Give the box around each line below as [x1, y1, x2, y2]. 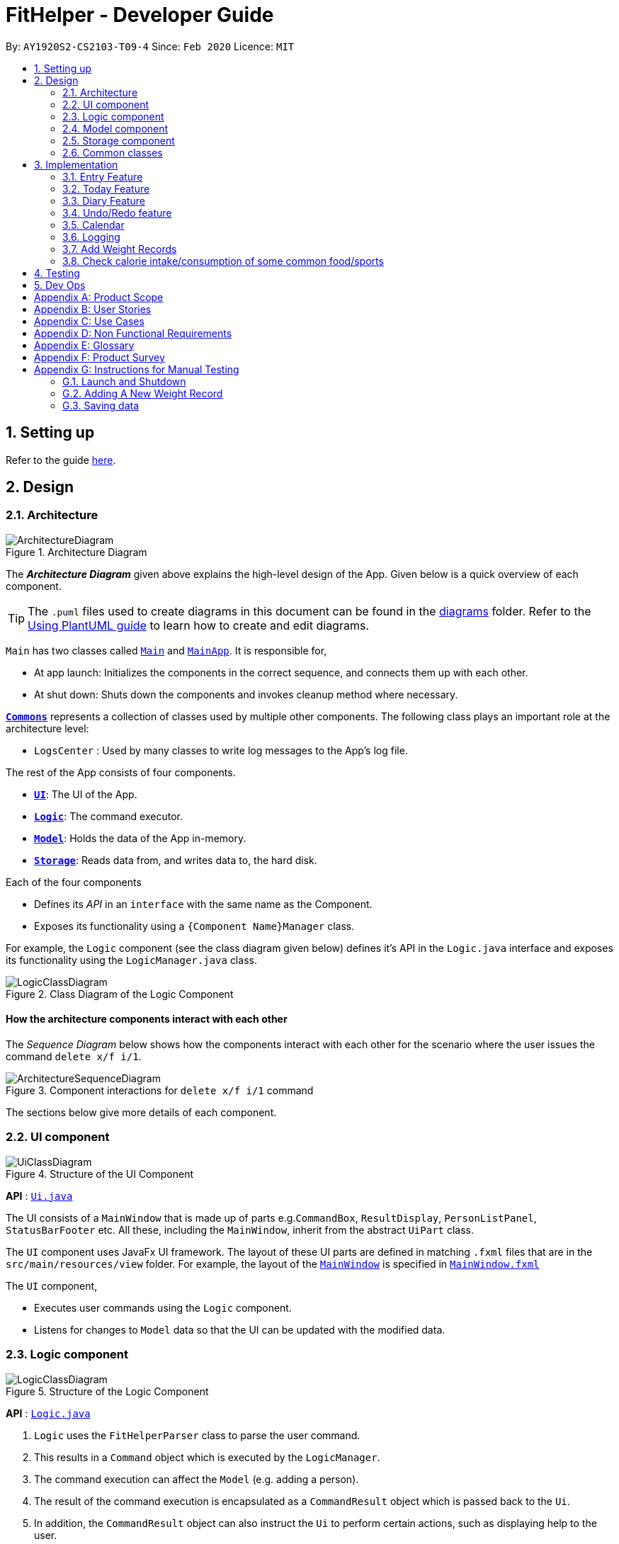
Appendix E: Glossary [34, 339, 135, 351]
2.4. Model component [62, 122, 169, 135]
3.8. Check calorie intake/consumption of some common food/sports [62, 254, 384, 267]
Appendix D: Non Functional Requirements [34, 327, 232, 339]
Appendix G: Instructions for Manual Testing [34, 363, 239, 375]
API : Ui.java [6, 1189, 73, 1202]
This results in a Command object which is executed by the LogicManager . [34, 1451, 380, 1463]
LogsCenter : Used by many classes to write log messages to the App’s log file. [34, 744, 408, 756]
